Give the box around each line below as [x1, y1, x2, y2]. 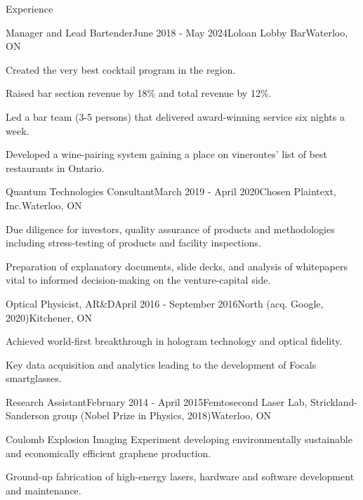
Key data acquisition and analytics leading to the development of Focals [6, 357, 317, 371]
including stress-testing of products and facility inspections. [6, 235, 261, 250]
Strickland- [310, 394, 357, 409]
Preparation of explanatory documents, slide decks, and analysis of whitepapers [6, 258, 348, 273]
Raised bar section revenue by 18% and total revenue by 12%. [6, 86, 272, 100]
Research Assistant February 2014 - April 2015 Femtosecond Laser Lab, [6, 394, 308, 409]
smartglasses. [6, 371, 62, 386]
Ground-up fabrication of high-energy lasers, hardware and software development [6, 469, 355, 484]
